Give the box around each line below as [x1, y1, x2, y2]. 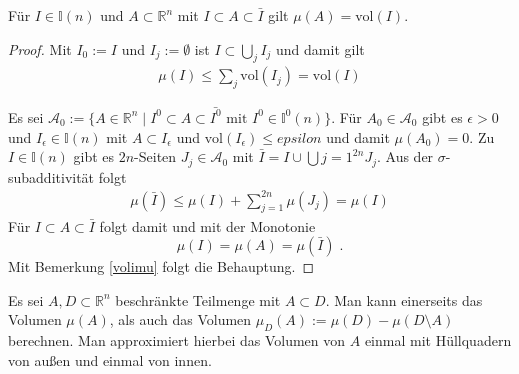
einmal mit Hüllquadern [364, 330, 512, 351]
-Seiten [134, 146, 177, 167]
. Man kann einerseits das [325, 289, 483, 310]
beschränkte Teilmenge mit [115, 289, 281, 310]
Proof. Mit [8, 38, 72, 59]
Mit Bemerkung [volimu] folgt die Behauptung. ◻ [8, 256, 315, 277]
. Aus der [376, 146, 434, 167]
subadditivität [8, 166, 95, 187]
